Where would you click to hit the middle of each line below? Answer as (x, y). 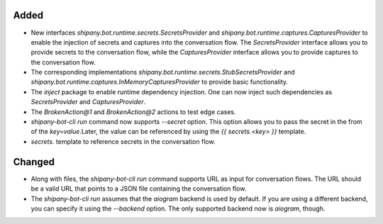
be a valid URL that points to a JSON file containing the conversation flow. (139, 189)
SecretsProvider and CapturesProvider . (88, 102)
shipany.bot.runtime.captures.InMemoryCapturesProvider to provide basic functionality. (160, 82)
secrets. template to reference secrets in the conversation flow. (123, 141)
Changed (34, 162)
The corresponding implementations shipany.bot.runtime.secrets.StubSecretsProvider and (163, 72)
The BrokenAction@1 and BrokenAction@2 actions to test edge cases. (134, 112)
